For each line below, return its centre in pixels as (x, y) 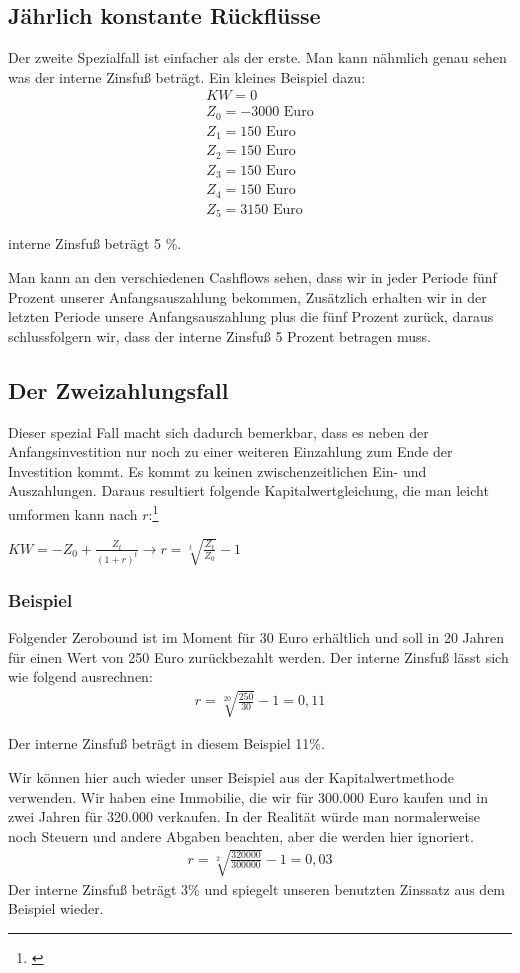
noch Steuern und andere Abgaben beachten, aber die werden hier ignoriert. (241, 835)
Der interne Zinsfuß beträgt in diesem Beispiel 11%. (166, 743)
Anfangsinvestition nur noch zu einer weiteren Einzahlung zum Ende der (230, 451)
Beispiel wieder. (56, 908)
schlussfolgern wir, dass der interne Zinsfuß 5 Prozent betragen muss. (219, 335)
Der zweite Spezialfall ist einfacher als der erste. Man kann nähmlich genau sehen (257, 57)
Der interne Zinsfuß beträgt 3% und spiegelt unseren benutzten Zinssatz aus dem (257, 888)
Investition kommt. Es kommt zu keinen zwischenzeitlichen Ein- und (217, 470)
